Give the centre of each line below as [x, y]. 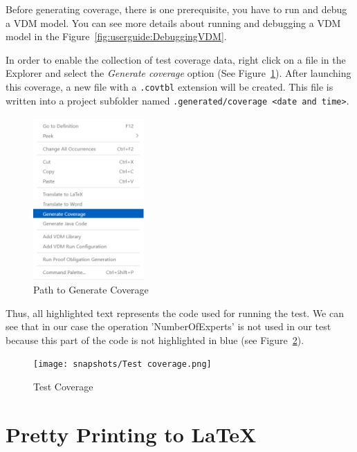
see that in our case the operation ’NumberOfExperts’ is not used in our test [168, 326]
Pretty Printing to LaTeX [131, 434]
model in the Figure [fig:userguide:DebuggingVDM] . [116, 36]
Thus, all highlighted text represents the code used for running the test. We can [175, 313]
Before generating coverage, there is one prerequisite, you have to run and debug [176, 9]
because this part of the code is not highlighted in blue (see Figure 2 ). [155, 340]
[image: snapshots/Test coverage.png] [122, 364]
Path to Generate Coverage [91, 289]
